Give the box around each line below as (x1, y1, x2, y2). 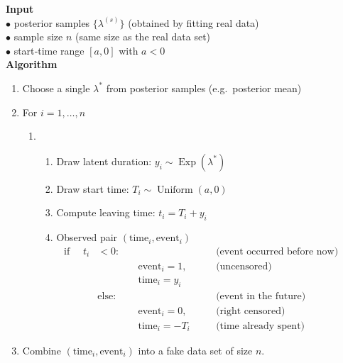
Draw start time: (56, 181, 129, 196)
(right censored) (216, 306, 285, 316)
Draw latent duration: (56, 153, 152, 168)
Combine (22, 342, 61, 357)
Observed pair (56, 230, 118, 245)
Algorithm (6, 57, 58, 72)
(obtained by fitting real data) (128, 15, 259, 30)
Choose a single (22, 80, 90, 95)
